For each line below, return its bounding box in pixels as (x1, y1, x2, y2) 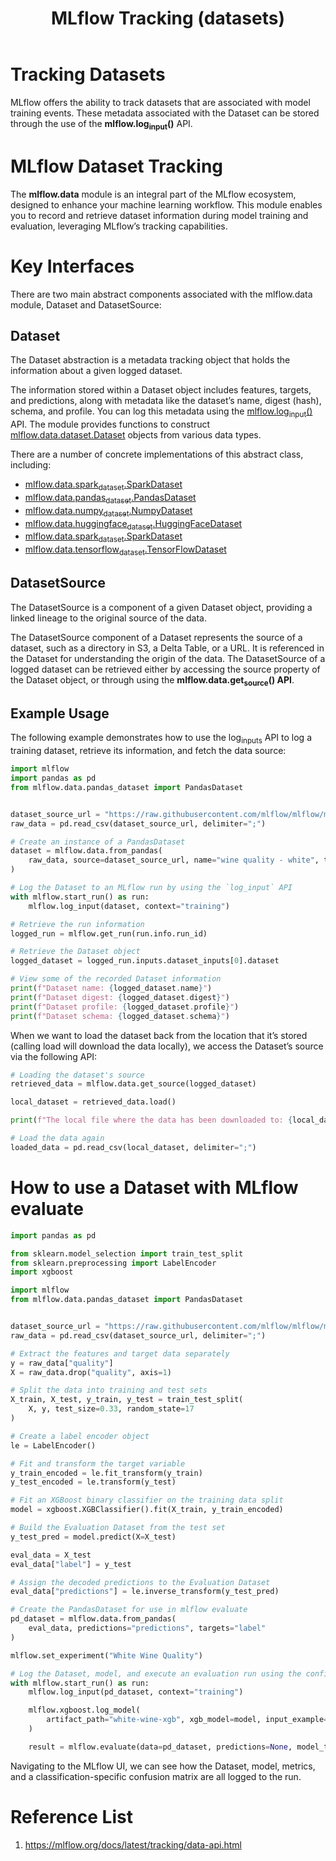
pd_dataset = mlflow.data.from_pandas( (10, 1614, 177, 1624)
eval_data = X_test (10, 1550, 92, 1560)
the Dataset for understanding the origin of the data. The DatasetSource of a (10, 652, 326, 664)
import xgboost (10, 1267, 74, 1277)
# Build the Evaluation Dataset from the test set (10, 1523, 226, 1533)
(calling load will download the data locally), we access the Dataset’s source (10, 1040, 324, 1052)
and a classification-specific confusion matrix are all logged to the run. (10, 1770, 302, 1782)
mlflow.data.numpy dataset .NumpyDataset (24, 504, 193, 519)
